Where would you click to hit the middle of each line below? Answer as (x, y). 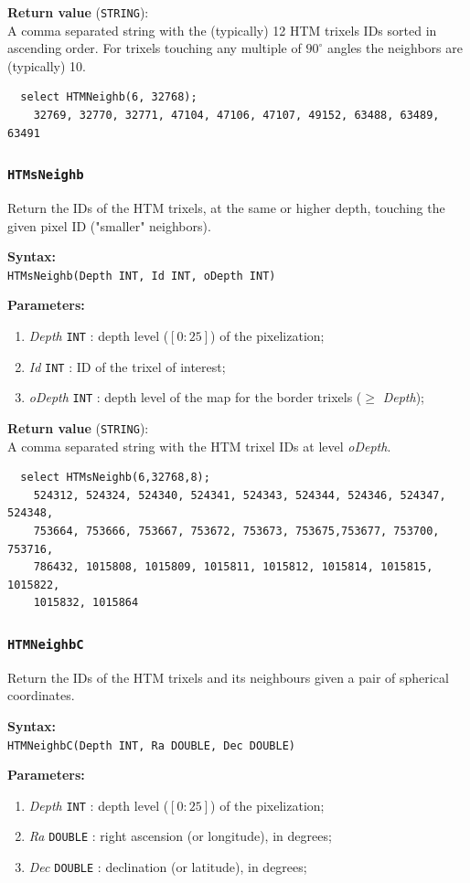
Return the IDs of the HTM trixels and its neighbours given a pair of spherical (228, 677)
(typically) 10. (47, 65)
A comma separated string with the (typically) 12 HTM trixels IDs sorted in (222, 30)
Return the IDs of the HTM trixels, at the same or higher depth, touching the (226, 207)
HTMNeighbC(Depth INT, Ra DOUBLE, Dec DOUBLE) (151, 745)
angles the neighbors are (395, 48)
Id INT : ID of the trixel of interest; (127, 366)
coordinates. (41, 695)
